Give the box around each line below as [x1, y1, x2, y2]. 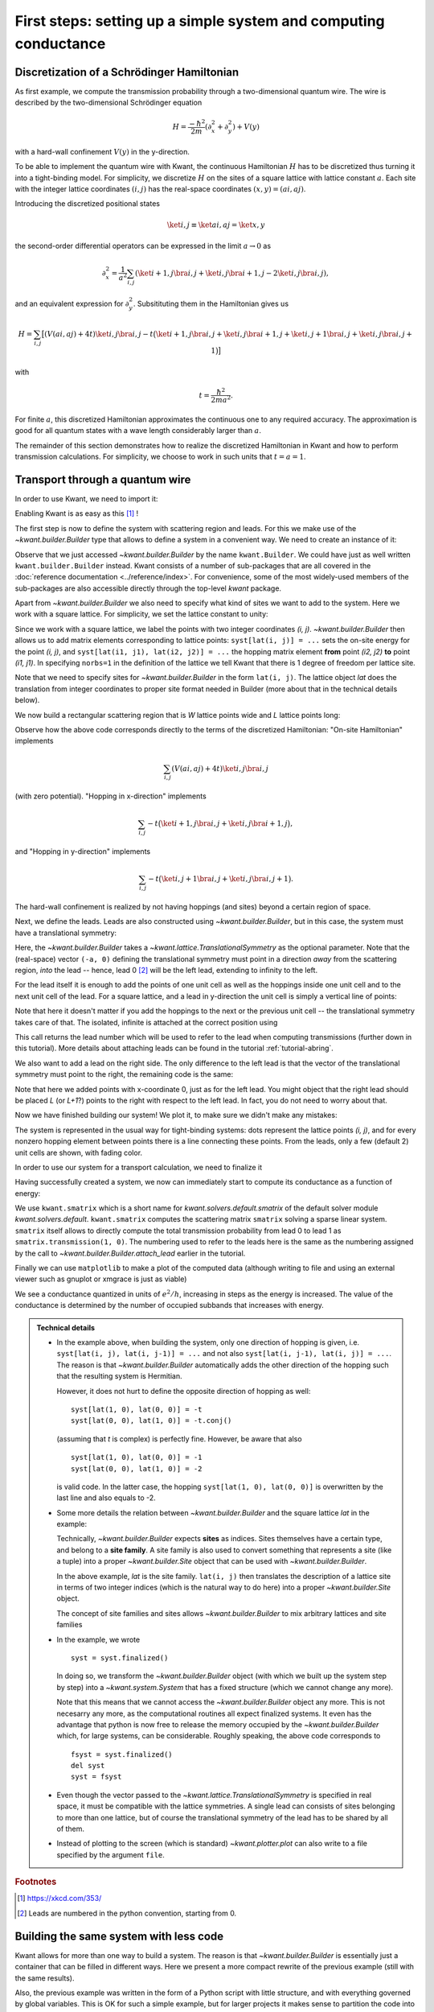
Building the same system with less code [14, 1929, 224, 1943]
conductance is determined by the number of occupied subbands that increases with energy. [14, 1301, 325, 1310]
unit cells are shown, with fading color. [14, 1148, 143, 1157]
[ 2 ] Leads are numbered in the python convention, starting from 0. [17, 1908, 237, 1918]
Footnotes [14, 1876, 57, 1887]
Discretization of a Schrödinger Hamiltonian [14, 65, 240, 79]
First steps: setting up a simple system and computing [14, 12, 385, 30]
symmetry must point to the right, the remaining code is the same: [14, 1070, 233, 1079]
